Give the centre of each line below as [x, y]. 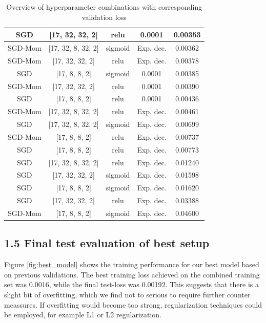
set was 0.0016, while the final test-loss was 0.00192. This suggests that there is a [132, 284]
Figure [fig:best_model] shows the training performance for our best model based [132, 264]
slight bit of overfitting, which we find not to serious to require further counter [127, 295]
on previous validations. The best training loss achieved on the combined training [132, 274]
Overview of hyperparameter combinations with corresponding [104, 7]
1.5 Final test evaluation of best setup [107, 243]
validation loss [104, 17]
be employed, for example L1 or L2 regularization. [83, 315]
